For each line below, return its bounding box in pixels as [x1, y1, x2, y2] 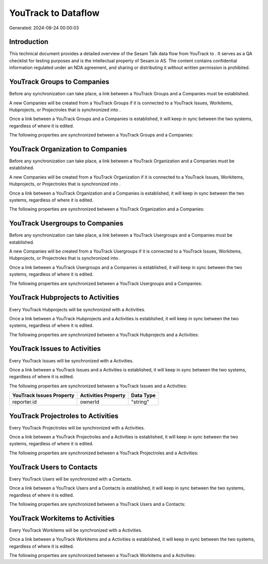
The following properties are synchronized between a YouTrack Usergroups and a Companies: [9, 281, 202, 286]
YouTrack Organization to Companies [9, 144, 128, 153]
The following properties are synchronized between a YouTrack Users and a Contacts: [9, 501, 186, 507]
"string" [131, 399, 149, 406]
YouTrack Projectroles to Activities [9, 412, 119, 420]
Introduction [9, 38, 49, 46]
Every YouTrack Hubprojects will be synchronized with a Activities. [9, 306, 146, 312]
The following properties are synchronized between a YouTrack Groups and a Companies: [9, 132, 194, 138]
